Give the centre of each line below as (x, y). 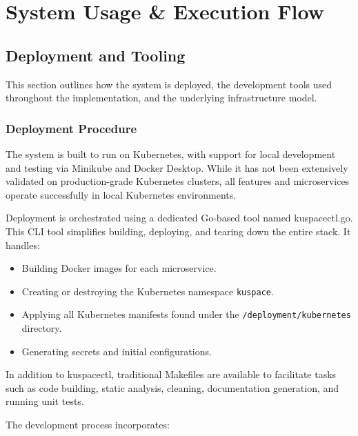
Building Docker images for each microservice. (119, 268)
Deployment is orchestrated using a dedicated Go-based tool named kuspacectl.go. (179, 218)
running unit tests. (45, 401)
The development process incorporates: (88, 425)
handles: (23, 245)
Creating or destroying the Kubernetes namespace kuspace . (148, 291)
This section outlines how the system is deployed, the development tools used (169, 84)
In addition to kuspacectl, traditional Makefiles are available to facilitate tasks (171, 374)
